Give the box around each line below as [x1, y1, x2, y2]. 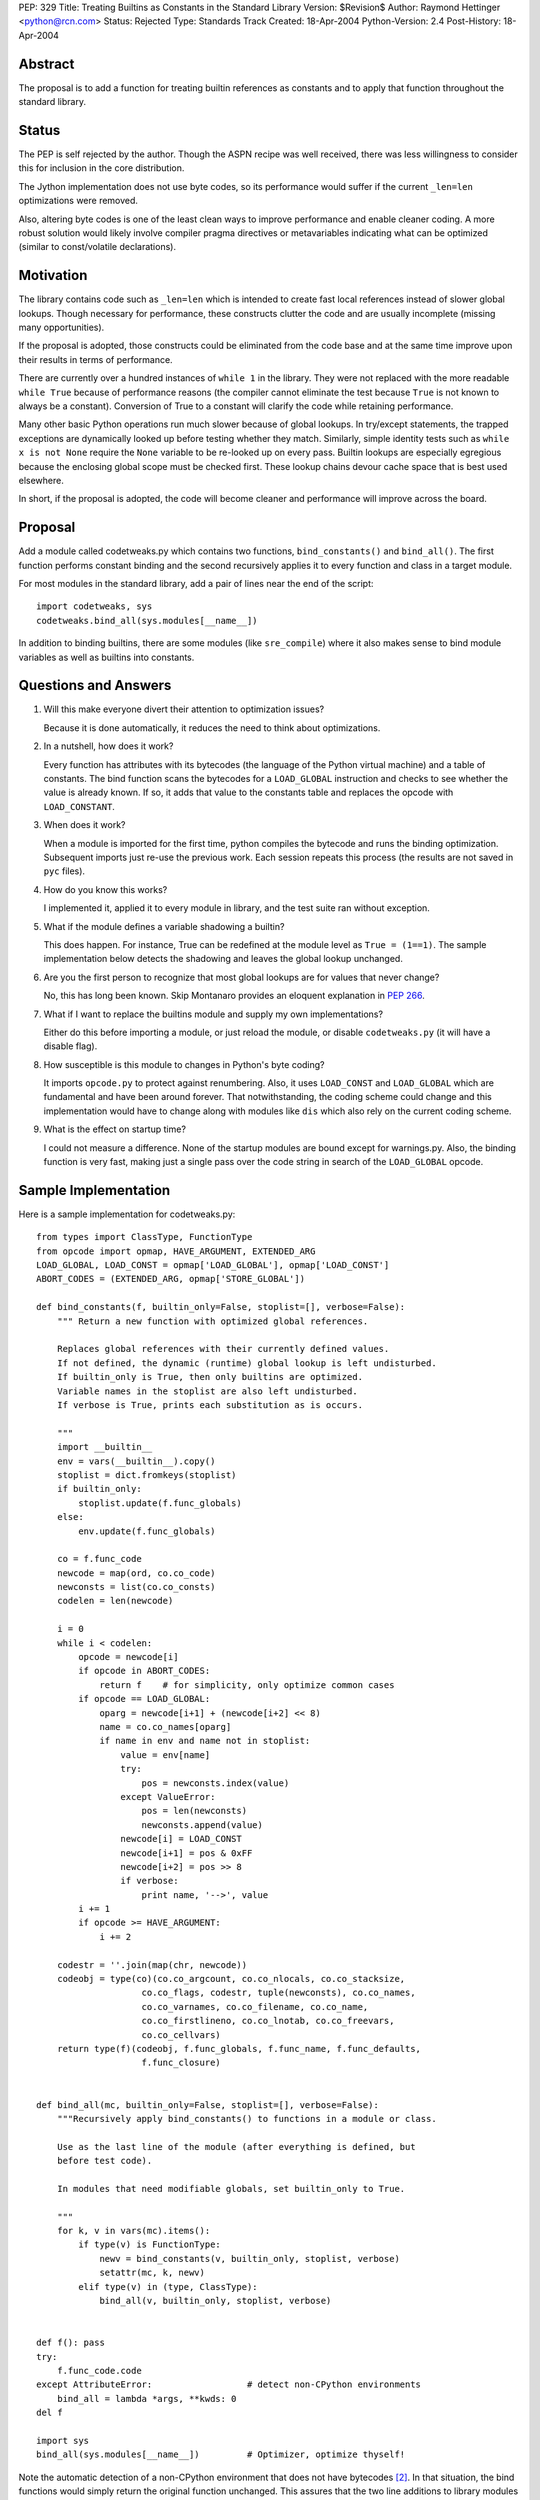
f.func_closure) [141, 2057, 222, 2069]
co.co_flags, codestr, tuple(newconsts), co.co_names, [141, 1987, 416, 1999]
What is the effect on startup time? [43, 1123, 187, 1135]
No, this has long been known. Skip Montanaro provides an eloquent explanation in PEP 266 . [43, 990, 425, 1002]
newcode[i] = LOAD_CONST [120, 1833, 242, 1845]
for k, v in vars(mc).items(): [56, 2225, 211, 2237]
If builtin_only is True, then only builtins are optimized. [56, 1371, 364, 1383]
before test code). [56, 2155, 153, 2167]
